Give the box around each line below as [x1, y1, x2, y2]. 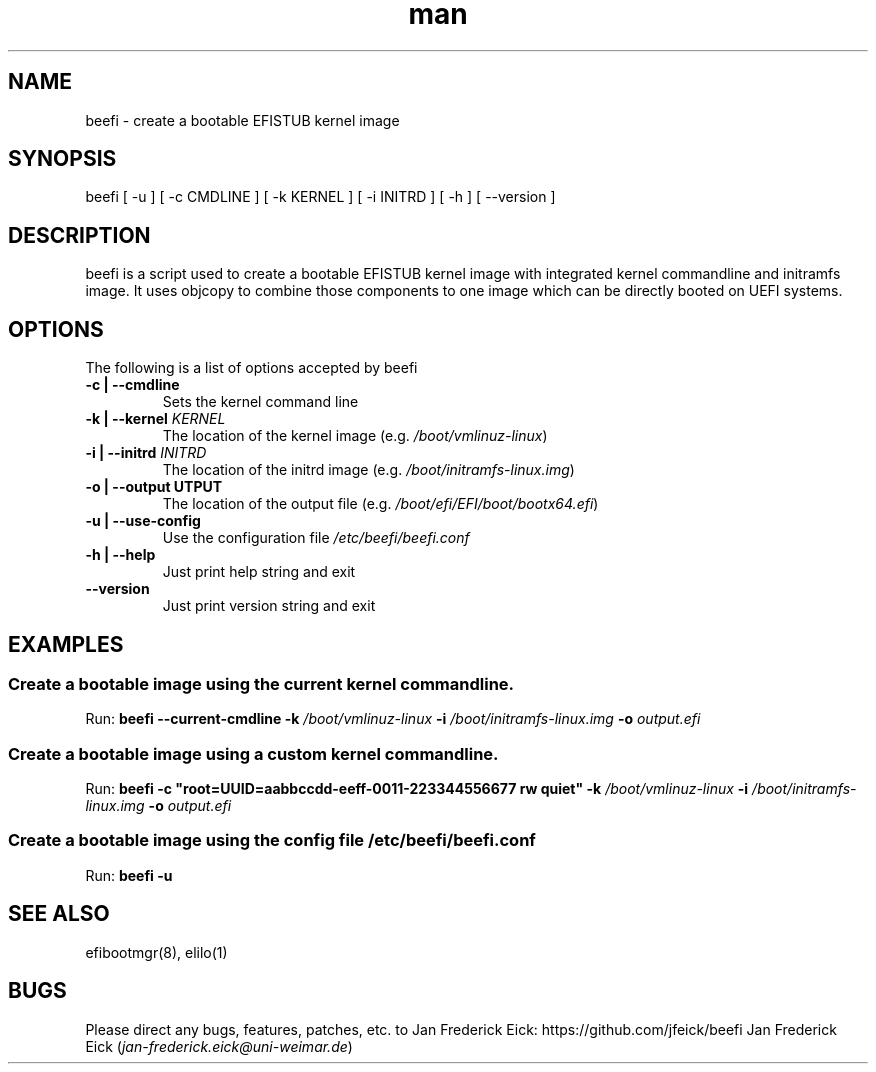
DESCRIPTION [8, 222, 151, 248]
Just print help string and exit [162, 563, 356, 581]
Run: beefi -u [85, 866, 173, 884]
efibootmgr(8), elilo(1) [85, 943, 228, 961]
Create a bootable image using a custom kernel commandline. [8, 743, 499, 764]
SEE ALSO [8, 901, 110, 927]
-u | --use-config [85, 512, 201, 530]
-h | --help [85, 546, 156, 564]
